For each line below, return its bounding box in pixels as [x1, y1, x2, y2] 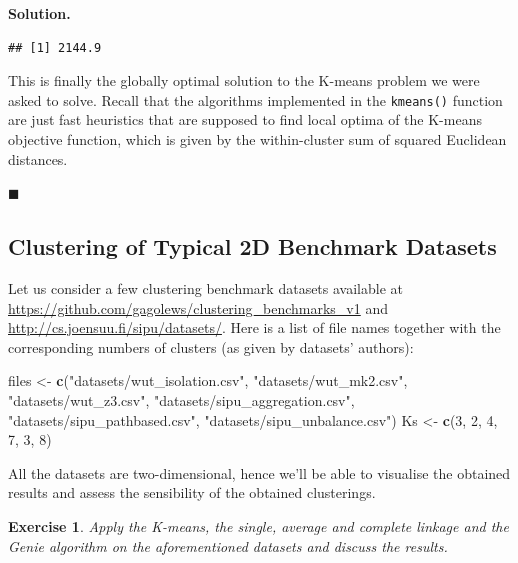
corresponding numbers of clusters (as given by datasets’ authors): [8, 336, 414, 357]
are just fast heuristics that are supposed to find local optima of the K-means [8, 109, 482, 130]
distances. [8, 148, 68, 169]
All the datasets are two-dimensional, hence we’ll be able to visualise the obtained [8, 462, 511, 483]
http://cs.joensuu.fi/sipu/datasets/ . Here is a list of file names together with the [8, 317, 501, 338]
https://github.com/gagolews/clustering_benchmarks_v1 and [8, 297, 388, 318]
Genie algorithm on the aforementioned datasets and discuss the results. [8, 535, 448, 556]
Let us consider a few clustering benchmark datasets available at [8, 278, 403, 299]
